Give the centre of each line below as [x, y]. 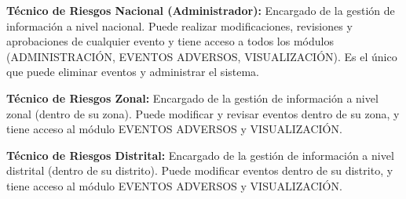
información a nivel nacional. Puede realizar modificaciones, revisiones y [179, 25]
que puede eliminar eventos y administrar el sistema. [133, 72]
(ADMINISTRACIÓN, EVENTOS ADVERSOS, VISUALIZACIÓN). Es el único [202, 56]
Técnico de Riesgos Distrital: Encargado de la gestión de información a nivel [200, 155]
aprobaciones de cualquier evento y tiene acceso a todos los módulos [170, 41]
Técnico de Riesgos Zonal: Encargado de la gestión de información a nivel [192, 98]
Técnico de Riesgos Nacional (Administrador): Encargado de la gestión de [201, 10]
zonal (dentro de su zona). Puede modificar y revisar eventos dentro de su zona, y [203, 113]
